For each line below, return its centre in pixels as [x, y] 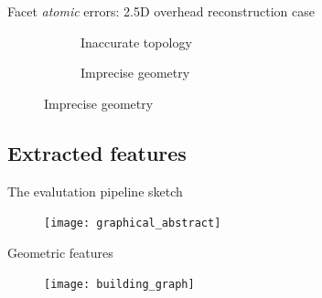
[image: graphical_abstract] [133, 223]
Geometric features [60, 252]
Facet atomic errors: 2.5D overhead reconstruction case [161, 11]
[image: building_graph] [119, 285]
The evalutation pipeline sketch [95, 191]
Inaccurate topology [136, 42]
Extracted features [97, 152]
